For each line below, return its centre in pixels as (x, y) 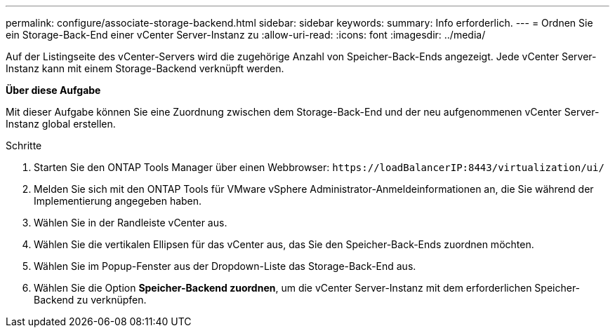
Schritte (24, 145)
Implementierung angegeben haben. (118, 201)
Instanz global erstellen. (61, 124)
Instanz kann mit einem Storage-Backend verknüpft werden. (145, 68)
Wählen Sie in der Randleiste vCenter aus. (131, 223)
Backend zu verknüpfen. (90, 300)
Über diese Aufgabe (53, 90)
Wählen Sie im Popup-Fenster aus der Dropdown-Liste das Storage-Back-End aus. (225, 266)
